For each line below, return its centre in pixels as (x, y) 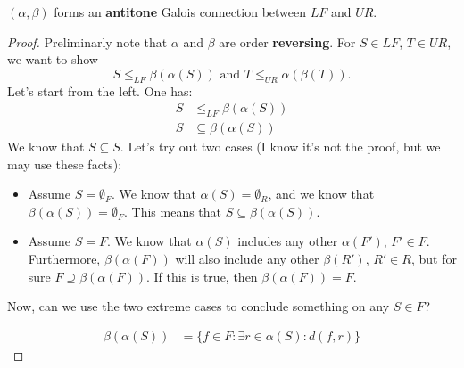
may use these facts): (65, 164)
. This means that (173, 211)
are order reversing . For (287, 41)
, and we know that (321, 194)
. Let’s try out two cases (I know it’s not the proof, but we (280, 147)
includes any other (288, 241)
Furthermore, (64, 258)
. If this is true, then (202, 276)
